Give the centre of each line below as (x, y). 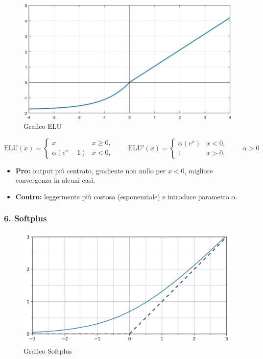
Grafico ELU (43, 126)
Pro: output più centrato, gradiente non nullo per (91, 170)
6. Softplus (25, 218)
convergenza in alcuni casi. (55, 180)
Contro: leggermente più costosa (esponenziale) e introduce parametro (122, 196)
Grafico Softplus (48, 351)
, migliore (199, 170)
